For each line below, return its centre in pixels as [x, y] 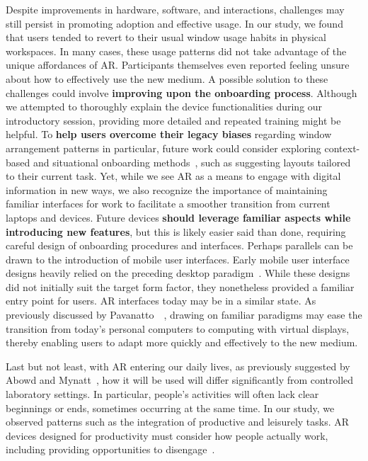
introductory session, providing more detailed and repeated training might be [173, 120]
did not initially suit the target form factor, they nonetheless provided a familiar [180, 286]
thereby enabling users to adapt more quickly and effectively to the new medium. [182, 342]
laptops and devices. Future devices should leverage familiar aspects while [178, 217]
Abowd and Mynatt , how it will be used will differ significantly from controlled [180, 380]
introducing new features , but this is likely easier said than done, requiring [176, 231]
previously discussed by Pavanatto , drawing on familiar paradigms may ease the [184, 315]
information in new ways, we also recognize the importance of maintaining [167, 189]
